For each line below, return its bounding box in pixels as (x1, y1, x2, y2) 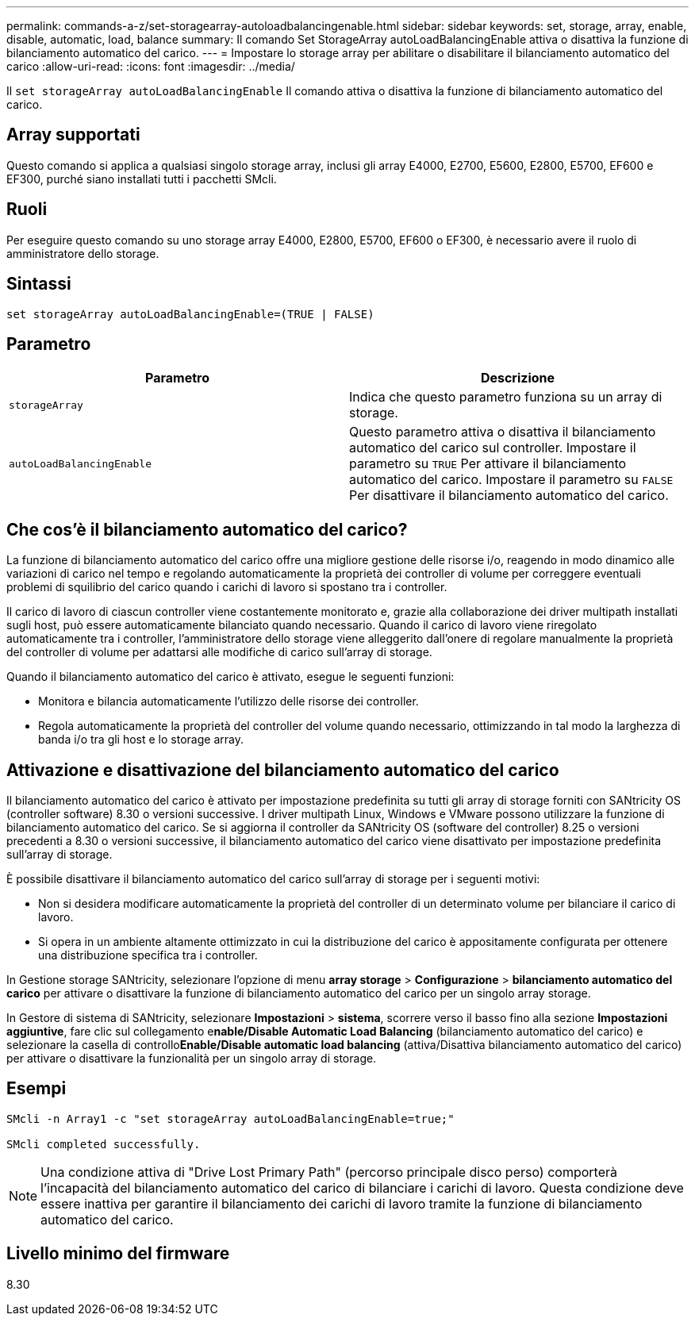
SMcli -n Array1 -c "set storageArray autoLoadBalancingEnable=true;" (6, 1112, 455, 1125)
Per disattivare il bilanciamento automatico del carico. (349, 487, 669, 504)
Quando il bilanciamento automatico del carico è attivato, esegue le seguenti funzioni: (6, 670, 455, 684)
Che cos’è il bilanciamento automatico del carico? (6, 519, 408, 540)
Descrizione (480, 370, 555, 386)
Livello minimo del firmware (6, 1243, 230, 1264)
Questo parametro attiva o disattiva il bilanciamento (349, 424, 656, 440)
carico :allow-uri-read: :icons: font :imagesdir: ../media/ (6, 60, 295, 73)
